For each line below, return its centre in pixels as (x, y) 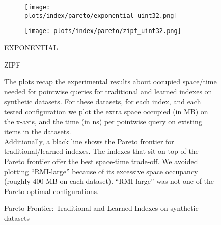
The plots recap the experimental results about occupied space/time (110, 82)
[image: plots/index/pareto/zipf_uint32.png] (103, 31)
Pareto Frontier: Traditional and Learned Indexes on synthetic (101, 208)
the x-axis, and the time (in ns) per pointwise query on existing (103, 121)
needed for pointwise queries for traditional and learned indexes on (108, 91)
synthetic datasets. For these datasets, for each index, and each (103, 101)
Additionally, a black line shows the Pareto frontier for (89, 141)
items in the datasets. (38, 131)
